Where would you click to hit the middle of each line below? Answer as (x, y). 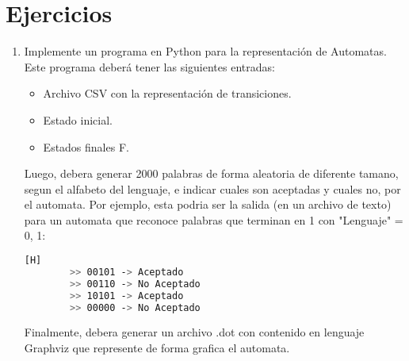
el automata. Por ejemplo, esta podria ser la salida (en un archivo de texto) (208, 204)
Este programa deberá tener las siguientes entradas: (149, 66)
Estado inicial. (78, 119)
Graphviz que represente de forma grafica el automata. (157, 348)
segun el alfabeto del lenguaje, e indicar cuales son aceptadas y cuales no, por (212, 188)
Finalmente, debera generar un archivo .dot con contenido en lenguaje (194, 332)
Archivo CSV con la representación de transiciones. (167, 93)
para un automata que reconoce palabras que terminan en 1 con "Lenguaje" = (214, 219)
